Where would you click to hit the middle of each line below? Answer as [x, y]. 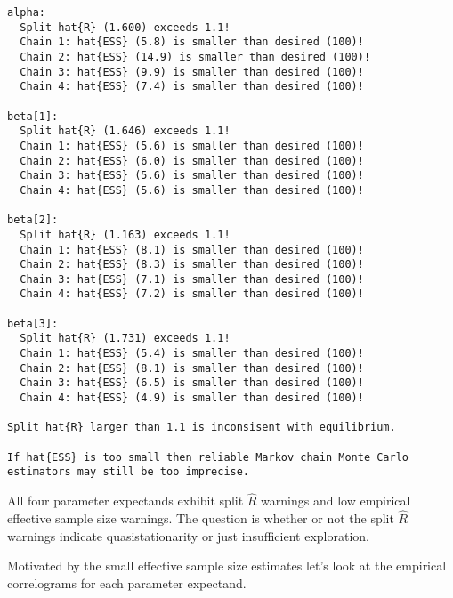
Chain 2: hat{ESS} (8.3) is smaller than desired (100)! [192, 265]
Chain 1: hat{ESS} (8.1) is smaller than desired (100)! [192, 250]
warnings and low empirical [336, 501]
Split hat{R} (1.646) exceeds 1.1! [125, 131]
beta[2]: [33, 220]
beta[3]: [33, 323]
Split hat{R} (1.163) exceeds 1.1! [125, 234]
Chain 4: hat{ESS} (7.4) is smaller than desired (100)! [192, 87]
